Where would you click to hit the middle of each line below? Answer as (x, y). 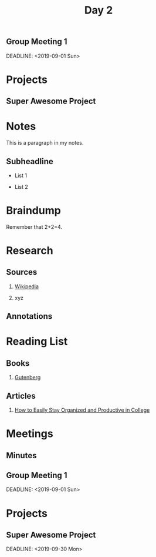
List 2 (21, 186)
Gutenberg (28, 378)
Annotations (29, 316)
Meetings (30, 434)
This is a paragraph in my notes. (45, 143)
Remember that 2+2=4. (34, 226)
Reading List (37, 341)
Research (30, 251)
